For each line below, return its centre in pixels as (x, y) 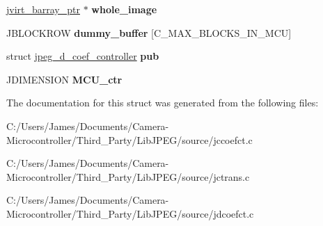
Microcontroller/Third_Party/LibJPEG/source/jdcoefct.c (130, 213)
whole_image (124, 9)
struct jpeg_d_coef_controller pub (83, 56)
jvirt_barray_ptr (43, 9)
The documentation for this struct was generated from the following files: (163, 103)
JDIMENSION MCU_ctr (64, 79)
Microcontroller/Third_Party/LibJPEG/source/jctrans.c (128, 176)
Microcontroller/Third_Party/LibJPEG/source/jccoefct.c (129, 139)
